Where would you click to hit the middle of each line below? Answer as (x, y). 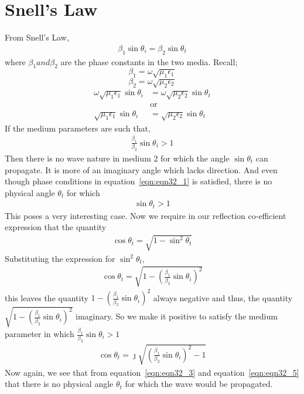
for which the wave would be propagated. (199, 384)
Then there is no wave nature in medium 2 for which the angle (117, 158)
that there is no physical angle (59, 384)
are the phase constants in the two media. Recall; (149, 61)
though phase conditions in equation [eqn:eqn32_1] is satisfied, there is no (139, 181)
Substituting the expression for (60, 258)
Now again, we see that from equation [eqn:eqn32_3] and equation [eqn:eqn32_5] (152, 372)
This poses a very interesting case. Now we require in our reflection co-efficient (146, 215)
